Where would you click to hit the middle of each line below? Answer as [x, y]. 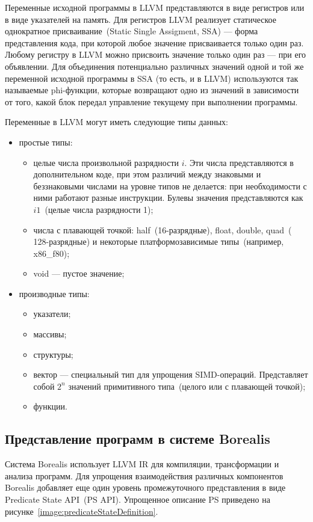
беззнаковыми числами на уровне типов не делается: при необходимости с [170, 186]
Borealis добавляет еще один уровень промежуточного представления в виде [145, 487]
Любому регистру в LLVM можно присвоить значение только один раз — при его [156, 54]
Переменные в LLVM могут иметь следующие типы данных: [116, 122]
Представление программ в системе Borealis [138, 439]
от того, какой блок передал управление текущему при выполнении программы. [151, 101]
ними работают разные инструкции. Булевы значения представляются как [168, 198]
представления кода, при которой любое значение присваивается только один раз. [154, 42]
